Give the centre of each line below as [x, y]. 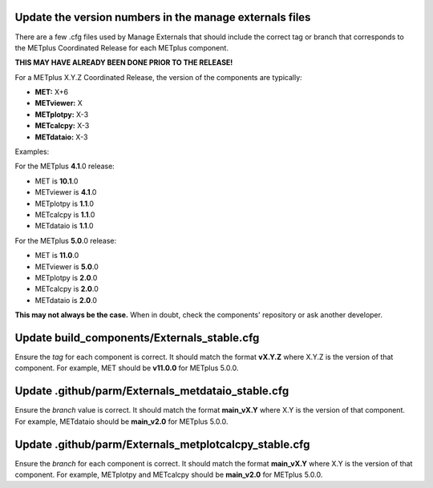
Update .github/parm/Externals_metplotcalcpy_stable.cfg [162, 444]
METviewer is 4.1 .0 [66, 192]
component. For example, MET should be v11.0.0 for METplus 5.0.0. [127, 368]
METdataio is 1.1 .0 [64, 226]
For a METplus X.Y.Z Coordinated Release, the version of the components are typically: [158, 77]
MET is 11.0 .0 [57, 256]
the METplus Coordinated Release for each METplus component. [121, 47]
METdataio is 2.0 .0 [66, 300]
